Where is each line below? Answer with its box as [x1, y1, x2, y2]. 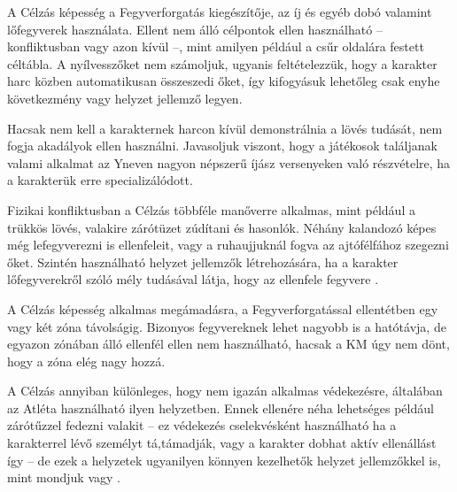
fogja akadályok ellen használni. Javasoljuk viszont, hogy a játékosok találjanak [7, 136, 438, 155]
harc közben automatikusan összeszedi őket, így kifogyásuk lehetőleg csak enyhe [7, 72, 440, 90]
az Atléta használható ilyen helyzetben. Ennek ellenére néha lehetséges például [7, 398, 434, 417]
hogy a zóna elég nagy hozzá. [7, 351, 166, 370]
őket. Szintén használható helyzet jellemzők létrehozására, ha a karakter [7, 252, 399, 271]
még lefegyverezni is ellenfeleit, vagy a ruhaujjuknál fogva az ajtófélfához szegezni [7, 235, 449, 254]
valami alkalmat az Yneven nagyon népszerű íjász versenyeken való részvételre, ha [7, 153, 451, 172]
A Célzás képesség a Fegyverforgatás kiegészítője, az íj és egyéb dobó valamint [7, 3, 432, 20]
